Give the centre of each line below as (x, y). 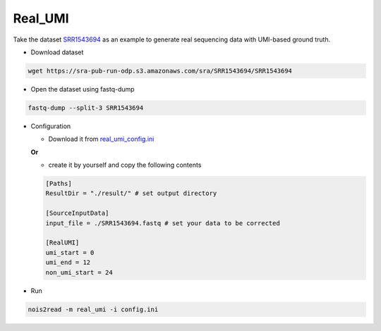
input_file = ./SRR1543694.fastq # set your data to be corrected (163, 223)
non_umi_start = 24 (79, 272)
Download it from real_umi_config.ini (101, 139)
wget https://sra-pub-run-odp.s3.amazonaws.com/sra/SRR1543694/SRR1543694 (160, 71)
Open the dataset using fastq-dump (83, 89)
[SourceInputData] (77, 213)
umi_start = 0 (70, 252)
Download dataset (57, 52)
